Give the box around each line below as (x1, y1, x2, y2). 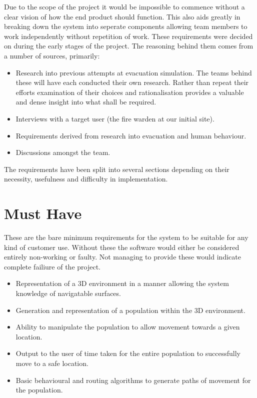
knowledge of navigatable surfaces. (15, 288, 121, 298)
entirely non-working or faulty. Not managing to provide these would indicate (4, 251, 241, 262)
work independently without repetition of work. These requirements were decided (4, 30, 253, 41)
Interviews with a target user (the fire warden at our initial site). (15, 113, 214, 123)
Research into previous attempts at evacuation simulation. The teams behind (15, 67, 252, 77)
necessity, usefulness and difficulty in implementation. (4, 173, 168, 184)
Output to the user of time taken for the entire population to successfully (15, 348, 241, 358)
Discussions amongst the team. (15, 147, 110, 157)
